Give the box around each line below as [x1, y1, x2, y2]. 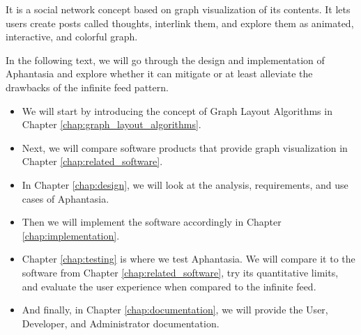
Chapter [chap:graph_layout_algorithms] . [22, 117, 201, 132]
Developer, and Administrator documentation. [22, 315, 220, 330]
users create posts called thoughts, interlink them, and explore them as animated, [6, 15, 354, 30]
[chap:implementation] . [22, 228, 120, 242]
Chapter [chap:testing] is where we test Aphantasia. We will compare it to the [22, 251, 355, 266]
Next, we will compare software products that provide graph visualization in [22, 140, 348, 155]
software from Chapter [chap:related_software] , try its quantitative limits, [22, 265, 339, 279]
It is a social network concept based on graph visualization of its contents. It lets [6, 2, 351, 16]
